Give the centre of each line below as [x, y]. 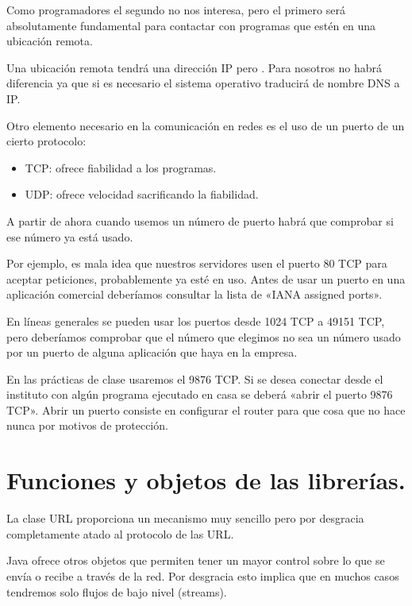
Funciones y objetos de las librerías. [206, 480]
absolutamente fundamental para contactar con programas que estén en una [191, 25]
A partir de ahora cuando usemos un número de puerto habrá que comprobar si [200, 220]
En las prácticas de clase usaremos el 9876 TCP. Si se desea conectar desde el [195, 378]
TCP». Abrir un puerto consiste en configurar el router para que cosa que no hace [206, 409]
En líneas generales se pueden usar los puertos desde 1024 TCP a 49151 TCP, [196, 320]
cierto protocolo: [46, 141]
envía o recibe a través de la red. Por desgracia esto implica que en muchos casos [203, 575]
